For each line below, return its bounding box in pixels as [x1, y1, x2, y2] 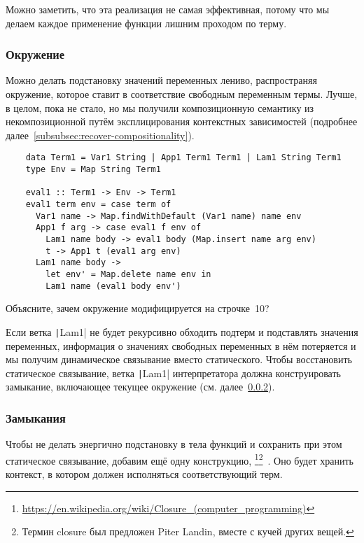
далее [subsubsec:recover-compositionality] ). [6, 127, 195, 142]
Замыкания [6, 409, 66, 426]
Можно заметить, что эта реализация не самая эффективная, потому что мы [6, 2, 330, 16]
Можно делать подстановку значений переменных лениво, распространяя [6, 73, 317, 87]
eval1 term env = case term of [25, 199, 171, 209]
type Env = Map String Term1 [25, 164, 161, 175]
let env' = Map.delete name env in [45, 269, 211, 279]
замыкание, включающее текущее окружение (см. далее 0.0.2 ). [6, 379, 275, 394]
